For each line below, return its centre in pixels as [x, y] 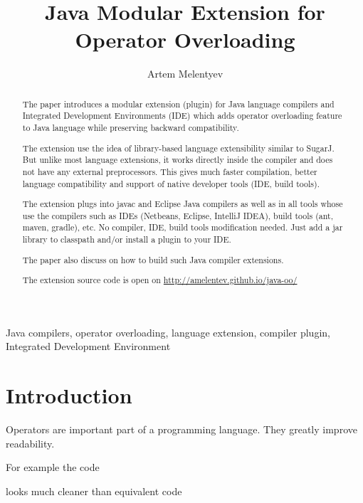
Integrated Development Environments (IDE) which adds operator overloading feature [182, 116]
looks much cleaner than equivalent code [94, 491]
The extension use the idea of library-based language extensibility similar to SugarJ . [178, 148]
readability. [30, 443]
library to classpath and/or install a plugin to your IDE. [127, 239]
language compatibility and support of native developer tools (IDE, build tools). [171, 183]
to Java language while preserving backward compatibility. [131, 128]
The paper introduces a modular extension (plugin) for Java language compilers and [178, 104]
